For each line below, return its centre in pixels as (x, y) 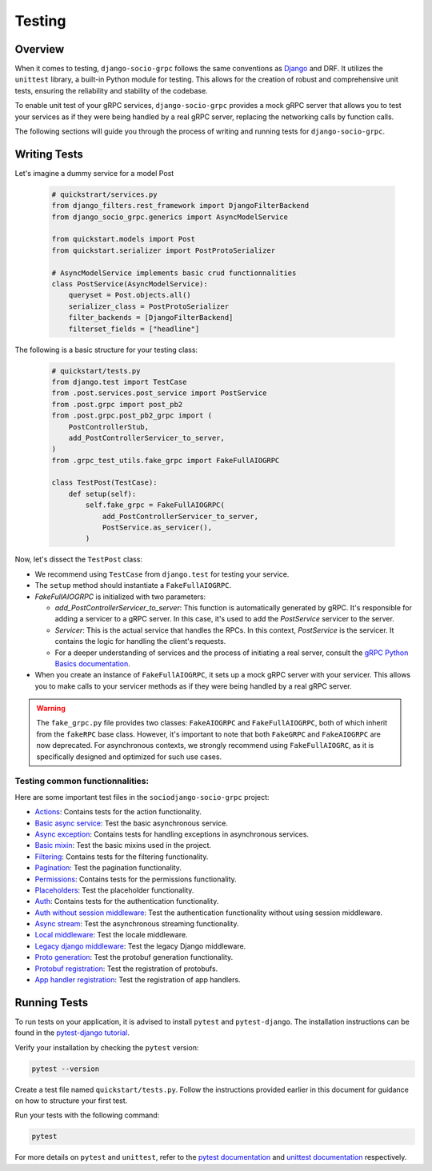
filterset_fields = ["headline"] (134, 329)
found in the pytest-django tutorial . (72, 1033)
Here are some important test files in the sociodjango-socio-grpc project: (142, 797)
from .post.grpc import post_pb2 (117, 404)
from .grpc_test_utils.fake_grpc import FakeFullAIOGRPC (166, 460)
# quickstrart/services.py (104, 194)
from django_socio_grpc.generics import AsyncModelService (170, 217)
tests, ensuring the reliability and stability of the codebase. (111, 90)
